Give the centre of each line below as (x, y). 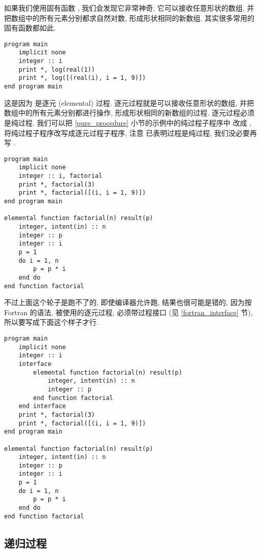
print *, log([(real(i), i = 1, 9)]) (82, 78)
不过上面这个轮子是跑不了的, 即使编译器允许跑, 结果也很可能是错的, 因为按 (128, 302)
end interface (42, 406)
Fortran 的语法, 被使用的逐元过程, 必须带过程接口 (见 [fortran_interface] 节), (128, 312)
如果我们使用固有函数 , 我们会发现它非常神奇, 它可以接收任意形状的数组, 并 (129, 8)
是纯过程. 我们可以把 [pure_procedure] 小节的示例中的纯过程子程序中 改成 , (128, 122)
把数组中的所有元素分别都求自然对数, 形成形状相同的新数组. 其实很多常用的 (129, 18)
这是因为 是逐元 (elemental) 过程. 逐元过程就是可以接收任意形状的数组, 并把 (129, 102)
